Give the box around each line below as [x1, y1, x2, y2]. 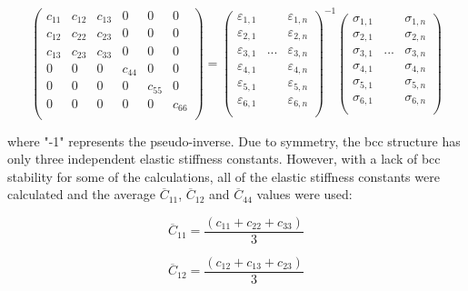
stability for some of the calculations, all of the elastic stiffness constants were [7, 166, 440, 186]
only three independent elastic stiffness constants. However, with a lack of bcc [7, 149, 441, 168]
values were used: [256, 185, 353, 204]
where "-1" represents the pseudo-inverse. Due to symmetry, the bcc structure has [7, 131, 461, 150]
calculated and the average [7, 185, 155, 204]
